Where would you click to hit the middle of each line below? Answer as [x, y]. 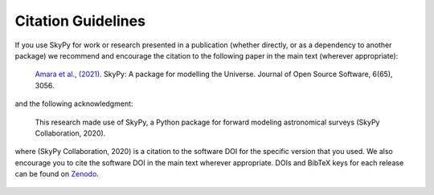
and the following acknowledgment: [74, 104]
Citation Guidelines [80, 21]
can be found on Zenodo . [57, 174]
